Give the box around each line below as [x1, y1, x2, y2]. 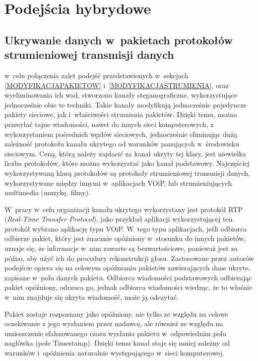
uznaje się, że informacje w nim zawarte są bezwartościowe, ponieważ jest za [4, 243, 238, 253]
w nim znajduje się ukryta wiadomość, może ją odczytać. [4, 292, 179, 302]
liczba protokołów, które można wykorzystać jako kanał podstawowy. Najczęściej [4, 158, 250, 168]
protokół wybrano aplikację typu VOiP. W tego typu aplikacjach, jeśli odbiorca [4, 223, 247, 234]
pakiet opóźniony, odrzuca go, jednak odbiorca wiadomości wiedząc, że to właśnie [4, 282, 253, 292]
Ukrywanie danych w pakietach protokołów [4, 32, 233, 47]
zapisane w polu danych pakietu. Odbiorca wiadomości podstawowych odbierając [4, 272, 252, 282]
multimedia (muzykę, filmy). [4, 187, 91, 198]
